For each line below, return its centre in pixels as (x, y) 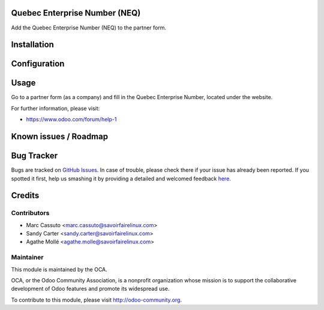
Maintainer (27, 257)
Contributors (30, 213)
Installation (32, 45)
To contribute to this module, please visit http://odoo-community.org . (97, 300)
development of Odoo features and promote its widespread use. (90, 289)
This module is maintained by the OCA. (59, 269)
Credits (25, 196)
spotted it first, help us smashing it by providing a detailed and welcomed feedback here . (121, 178)
